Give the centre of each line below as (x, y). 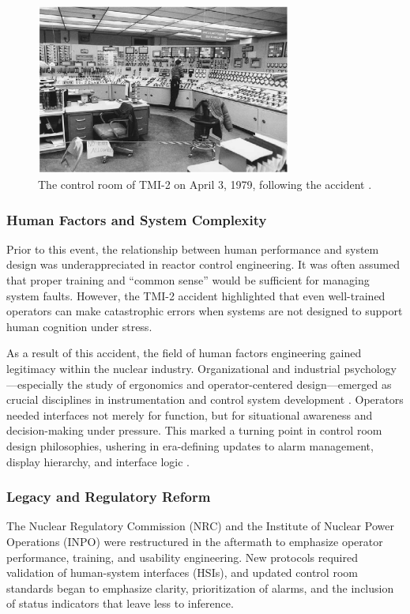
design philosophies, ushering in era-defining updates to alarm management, (190, 446)
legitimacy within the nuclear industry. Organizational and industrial (173, 369)
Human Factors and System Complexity (137, 219)
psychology (370, 369)
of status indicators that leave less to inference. (120, 603)
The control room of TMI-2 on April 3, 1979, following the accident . (205, 185)
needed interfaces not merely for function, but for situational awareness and (190, 414)
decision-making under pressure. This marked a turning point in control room (194, 430)
